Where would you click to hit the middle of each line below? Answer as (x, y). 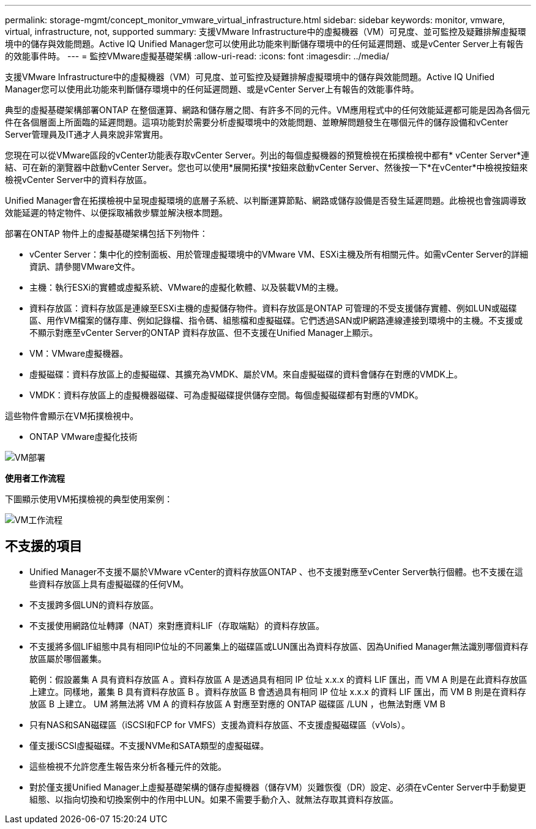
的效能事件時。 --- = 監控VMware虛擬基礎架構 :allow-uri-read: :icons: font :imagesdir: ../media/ (197, 56)
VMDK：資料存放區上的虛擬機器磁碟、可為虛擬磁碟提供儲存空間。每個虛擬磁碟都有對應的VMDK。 (226, 395)
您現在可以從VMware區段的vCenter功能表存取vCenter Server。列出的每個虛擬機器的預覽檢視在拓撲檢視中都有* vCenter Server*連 (267, 155)
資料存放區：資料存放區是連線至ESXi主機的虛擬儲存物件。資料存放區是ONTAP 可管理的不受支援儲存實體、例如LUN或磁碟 (273, 308)
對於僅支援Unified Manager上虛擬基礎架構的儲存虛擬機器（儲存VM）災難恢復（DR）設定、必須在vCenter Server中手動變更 (278, 787)
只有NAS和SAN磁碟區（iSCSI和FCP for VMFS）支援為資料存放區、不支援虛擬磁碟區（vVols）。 (220, 724)
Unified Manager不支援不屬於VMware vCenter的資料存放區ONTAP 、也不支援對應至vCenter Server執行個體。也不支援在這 (276, 571)
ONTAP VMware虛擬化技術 (84, 437)
